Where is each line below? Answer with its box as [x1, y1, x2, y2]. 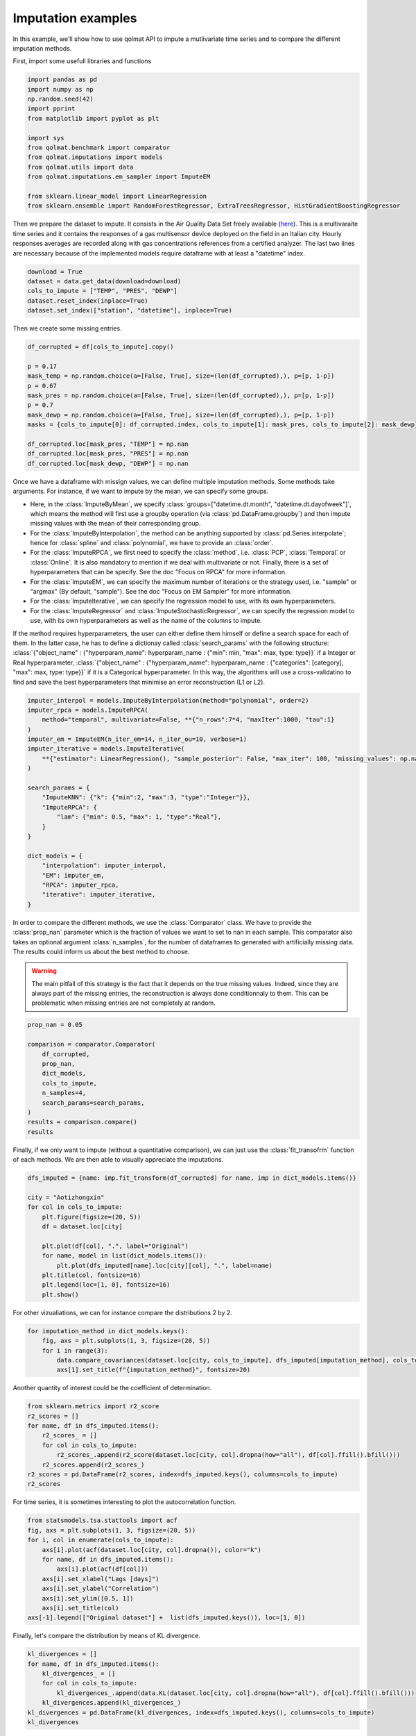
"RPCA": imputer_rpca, [42, 880, 119, 889]
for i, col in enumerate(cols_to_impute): [27, 1536, 174, 1544]
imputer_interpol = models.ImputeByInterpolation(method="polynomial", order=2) [27, 696, 309, 704]
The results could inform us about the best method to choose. [12, 947, 190, 955]
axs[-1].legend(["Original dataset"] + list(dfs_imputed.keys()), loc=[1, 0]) [27, 1614, 306, 1621]
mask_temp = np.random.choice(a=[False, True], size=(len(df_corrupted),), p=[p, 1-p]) [27, 372, 335, 380]
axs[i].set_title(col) [42, 1604, 119, 1612]
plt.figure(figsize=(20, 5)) [42, 1212, 141, 1221]
